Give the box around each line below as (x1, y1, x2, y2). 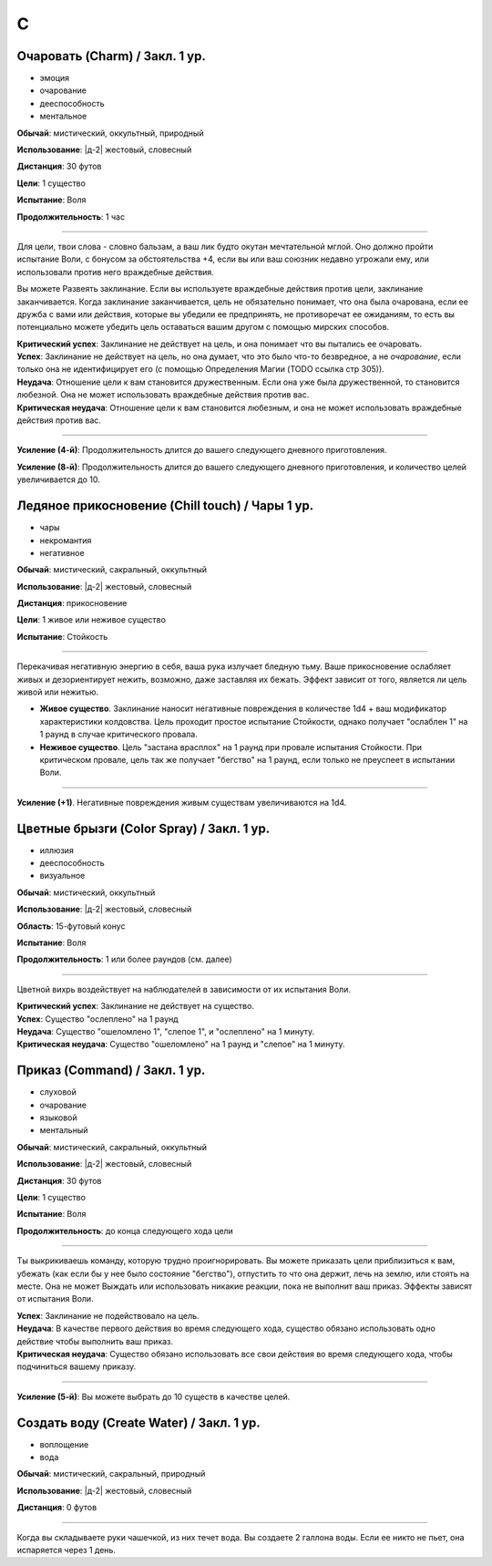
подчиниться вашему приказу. (16, 1361, 137, 1372)
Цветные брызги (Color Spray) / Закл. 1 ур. (16, 820, 271, 836)
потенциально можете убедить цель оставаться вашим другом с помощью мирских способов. (16, 322, 390, 333)
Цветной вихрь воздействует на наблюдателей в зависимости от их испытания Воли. (16, 984, 351, 994)
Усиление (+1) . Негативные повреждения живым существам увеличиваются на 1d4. (16, 797, 347, 808)
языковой (39, 1112, 77, 1123)
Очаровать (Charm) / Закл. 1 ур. (16, 48, 207, 64)
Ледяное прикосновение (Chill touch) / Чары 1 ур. (16, 498, 314, 514)
